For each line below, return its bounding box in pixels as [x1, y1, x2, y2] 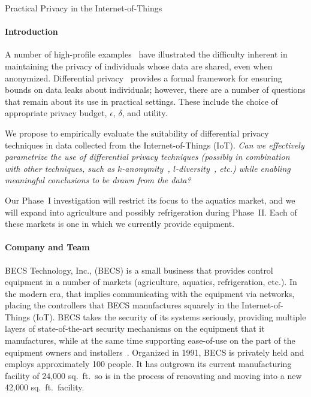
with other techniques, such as [5, 162, 115, 174]
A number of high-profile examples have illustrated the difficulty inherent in [5, 48, 288, 60]
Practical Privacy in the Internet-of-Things [5, 2, 162, 14]
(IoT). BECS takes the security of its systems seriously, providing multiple [32, 310, 306, 323]
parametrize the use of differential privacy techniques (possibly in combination [5, 150, 290, 163]
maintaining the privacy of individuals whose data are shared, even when [5, 59, 273, 72]
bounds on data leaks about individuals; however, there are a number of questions [5, 83, 306, 96]
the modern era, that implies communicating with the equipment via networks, [5, 287, 295, 299]
